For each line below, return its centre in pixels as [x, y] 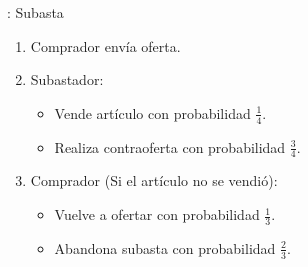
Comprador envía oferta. [105, 45]
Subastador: [67, 79]
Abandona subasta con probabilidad [165, 247]
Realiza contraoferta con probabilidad [170, 146]
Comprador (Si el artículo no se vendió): [154, 180]
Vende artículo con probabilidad [152, 112]
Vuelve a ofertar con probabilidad [157, 214]
